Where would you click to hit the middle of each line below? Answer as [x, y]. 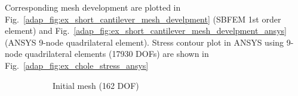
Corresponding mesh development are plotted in [93, 7]
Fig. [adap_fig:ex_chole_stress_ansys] [77, 65]
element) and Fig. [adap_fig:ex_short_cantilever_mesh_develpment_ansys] [146, 31]
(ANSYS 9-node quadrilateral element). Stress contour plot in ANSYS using [145, 42]
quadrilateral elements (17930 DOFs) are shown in [117, 54]
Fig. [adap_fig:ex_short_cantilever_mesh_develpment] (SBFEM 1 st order [143, 19]
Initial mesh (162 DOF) [96, 85]
